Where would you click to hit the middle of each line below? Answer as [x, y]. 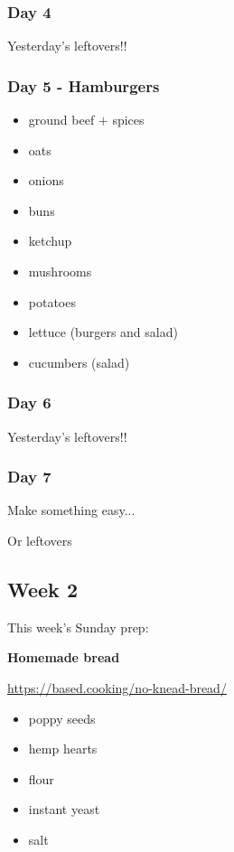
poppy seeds [62, 718]
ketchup [50, 241]
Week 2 [42, 589]
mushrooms [60, 271]
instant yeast [64, 809]
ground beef [61, 120]
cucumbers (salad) [79, 362]
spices [128, 120]
